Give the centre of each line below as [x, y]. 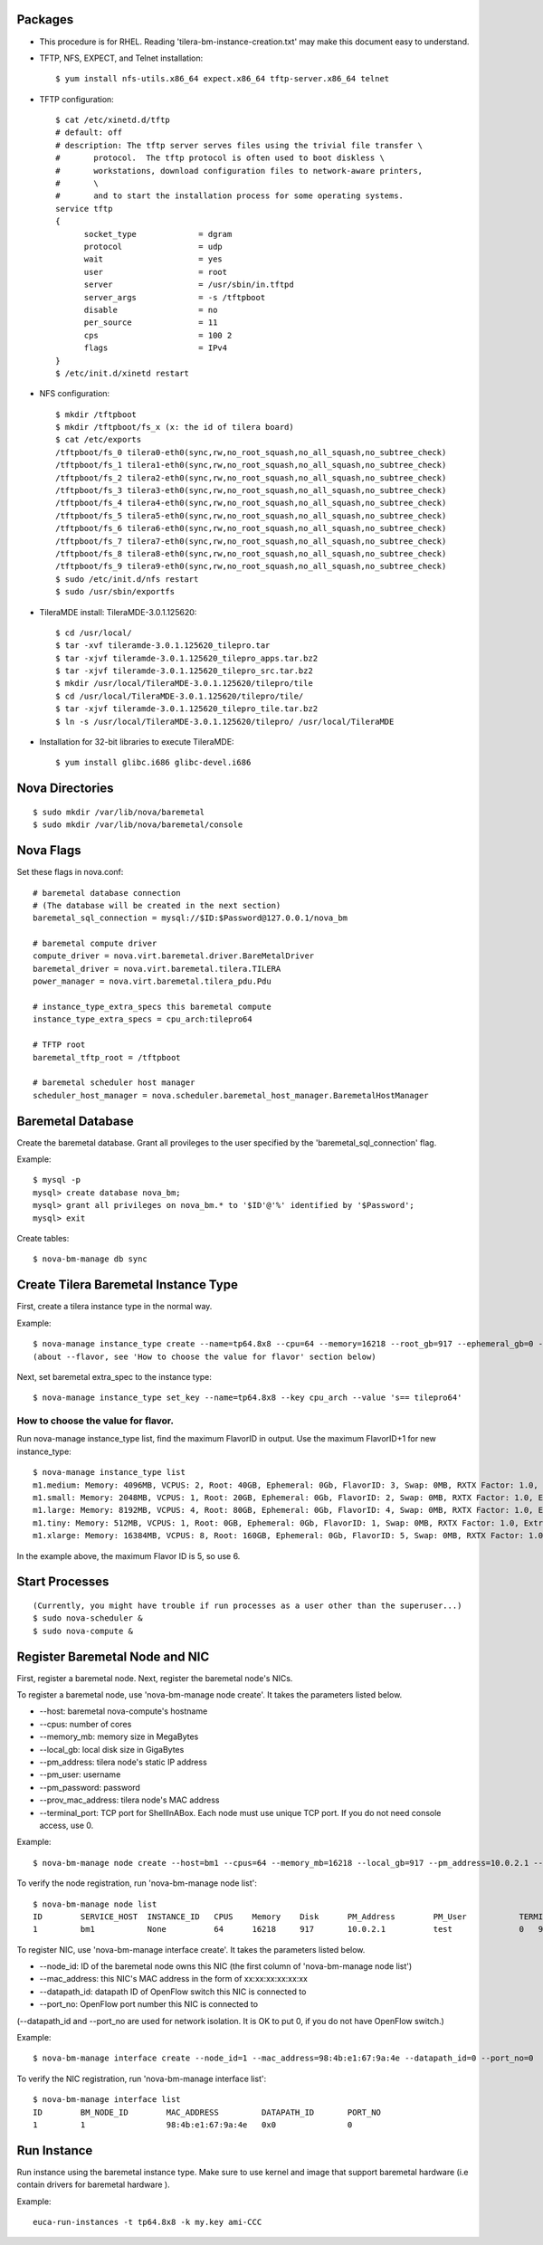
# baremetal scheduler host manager [114, 1083]
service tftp [84, 209]
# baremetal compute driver [95, 944]
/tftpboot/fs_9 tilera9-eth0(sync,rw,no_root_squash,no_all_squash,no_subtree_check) [251, 566]
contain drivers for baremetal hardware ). [94, 2184]
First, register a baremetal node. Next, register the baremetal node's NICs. [155, 1678]
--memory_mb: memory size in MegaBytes [119, 1736]
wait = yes [153, 259]
